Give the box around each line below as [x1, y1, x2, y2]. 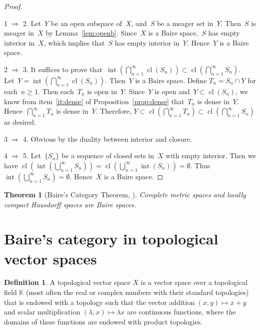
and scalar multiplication [4, 306, 80, 317]
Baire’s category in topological [4, 228, 218, 249]
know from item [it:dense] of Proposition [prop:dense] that [4, 96, 184, 106]
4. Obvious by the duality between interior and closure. [23, 133, 192, 144]
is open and [154, 86, 190, 96]
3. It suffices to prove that [23, 64, 102, 74]
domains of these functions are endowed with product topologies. [4, 316, 203, 326]
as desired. [4, 117, 36, 127]
